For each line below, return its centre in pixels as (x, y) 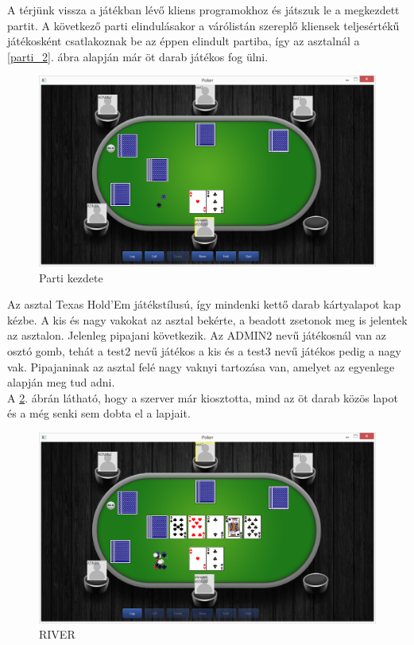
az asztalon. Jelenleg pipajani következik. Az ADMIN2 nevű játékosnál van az (197, 335)
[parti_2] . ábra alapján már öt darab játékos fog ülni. (138, 56)
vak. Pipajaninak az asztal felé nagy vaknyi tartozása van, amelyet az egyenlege (201, 366)
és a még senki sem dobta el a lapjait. (99, 413)
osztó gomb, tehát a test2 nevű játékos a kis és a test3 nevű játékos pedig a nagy (204, 351)
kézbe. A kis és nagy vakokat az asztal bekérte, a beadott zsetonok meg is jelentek (207, 319)
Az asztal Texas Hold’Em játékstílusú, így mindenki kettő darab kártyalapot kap (204, 304)
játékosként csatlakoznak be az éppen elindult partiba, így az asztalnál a (184, 41)
